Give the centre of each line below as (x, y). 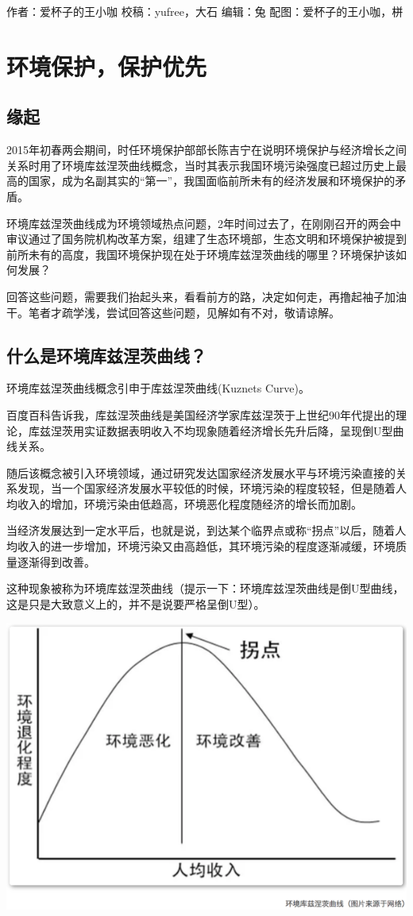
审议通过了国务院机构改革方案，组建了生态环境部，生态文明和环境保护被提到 (206, 239)
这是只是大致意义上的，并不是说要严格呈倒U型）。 (136, 603)
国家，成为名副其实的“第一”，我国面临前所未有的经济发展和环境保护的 (212, 181)
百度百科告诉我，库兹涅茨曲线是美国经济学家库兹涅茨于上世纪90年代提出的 (201, 414)
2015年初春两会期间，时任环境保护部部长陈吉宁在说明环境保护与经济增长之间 (206, 150)
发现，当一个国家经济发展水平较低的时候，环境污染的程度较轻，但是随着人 (212, 488)
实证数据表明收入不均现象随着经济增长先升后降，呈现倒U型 (238, 430)
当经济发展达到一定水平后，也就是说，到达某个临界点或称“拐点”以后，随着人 (206, 530)
